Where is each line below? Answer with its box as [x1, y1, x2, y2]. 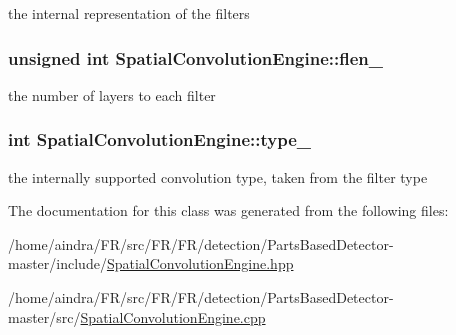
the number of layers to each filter [8, 84, 216, 105]
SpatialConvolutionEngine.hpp [106, 253, 294, 274]
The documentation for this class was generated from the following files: [8, 200, 449, 221]
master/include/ [8, 253, 107, 274]
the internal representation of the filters [8, 3, 250, 23]
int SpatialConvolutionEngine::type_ [8, 127, 311, 152]
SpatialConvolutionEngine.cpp [80, 306, 266, 327]
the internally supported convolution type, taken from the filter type [8, 166, 428, 187]
